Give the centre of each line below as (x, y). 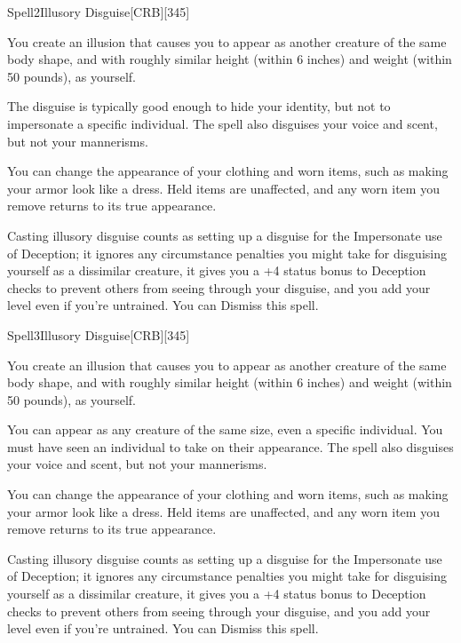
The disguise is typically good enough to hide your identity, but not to (199, 106)
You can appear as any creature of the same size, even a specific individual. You (225, 429)
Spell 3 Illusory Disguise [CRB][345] (99, 334)
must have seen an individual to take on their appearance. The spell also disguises (230, 446)
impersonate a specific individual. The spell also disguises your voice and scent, (223, 123)
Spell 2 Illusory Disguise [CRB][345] (99, 12)
